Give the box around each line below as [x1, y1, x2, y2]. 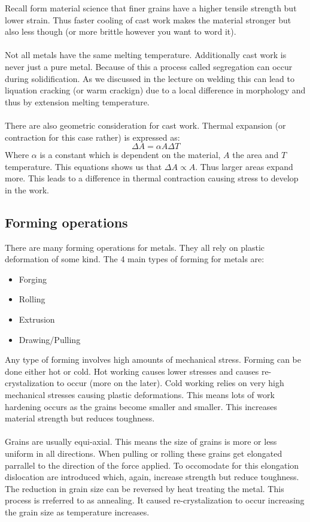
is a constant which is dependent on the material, [39, 148, 221, 161]
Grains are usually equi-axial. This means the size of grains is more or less [5, 435, 277, 448]
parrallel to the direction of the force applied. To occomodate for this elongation [5, 459, 299, 471]
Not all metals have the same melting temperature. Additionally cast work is [5, 48, 287, 61]
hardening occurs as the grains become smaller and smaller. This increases [5, 400, 278, 412]
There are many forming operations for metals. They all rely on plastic [5, 241, 265, 253]
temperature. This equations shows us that [5, 160, 162, 172]
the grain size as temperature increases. [5, 505, 150, 518]
